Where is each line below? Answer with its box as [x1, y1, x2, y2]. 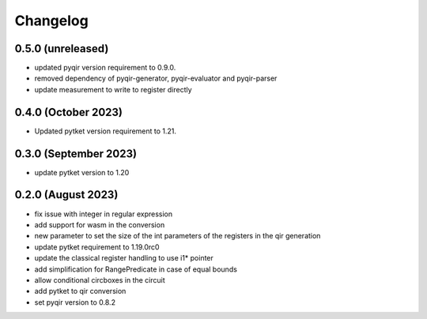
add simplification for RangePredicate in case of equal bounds [34, 265, 237, 274]
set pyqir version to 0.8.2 [34, 297, 116, 307]
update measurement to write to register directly [34, 84, 193, 94]
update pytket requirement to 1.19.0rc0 [34, 242, 160, 252]
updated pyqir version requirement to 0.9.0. [34, 63, 176, 73]
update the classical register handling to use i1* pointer [34, 253, 213, 263]
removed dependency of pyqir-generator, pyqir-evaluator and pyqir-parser [34, 73, 278, 83]
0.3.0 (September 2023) [14, 147, 138, 160]
